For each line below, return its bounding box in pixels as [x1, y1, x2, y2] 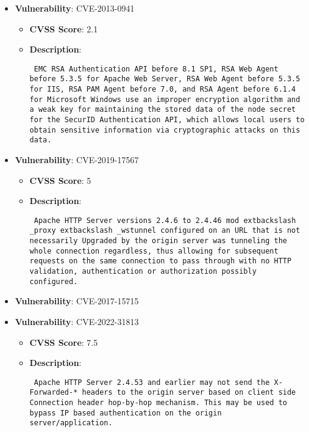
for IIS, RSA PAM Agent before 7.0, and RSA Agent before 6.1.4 [29, 85, 296, 94]
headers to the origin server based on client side [82, 388, 296, 397]
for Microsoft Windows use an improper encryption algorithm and [29, 95, 300, 104]
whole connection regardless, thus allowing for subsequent [29, 246, 279, 255]
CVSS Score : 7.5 [29, 335, 98, 348]
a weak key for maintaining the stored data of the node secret [29, 105, 296, 114]
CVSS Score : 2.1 [29, 22, 98, 35]
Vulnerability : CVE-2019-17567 [15, 153, 139, 166]
